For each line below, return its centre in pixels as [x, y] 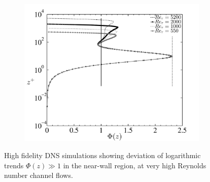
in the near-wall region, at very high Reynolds [135, 165]
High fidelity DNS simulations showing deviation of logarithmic [102, 155]
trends [14, 165]
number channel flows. [39, 175]
